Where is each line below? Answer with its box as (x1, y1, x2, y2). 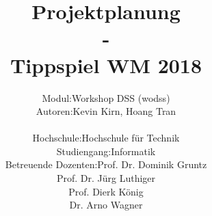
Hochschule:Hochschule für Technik (32, 131, 180, 145)
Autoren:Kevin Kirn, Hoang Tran (36, 104, 176, 118)
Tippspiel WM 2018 (10, 51, 202, 79)
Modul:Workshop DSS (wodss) (42, 90, 170, 105)
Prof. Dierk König (68, 184, 144, 198)
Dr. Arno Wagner (69, 198, 143, 212)
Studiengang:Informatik (56, 144, 156, 158)
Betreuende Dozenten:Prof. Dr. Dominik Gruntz (5, 157, 207, 172)
